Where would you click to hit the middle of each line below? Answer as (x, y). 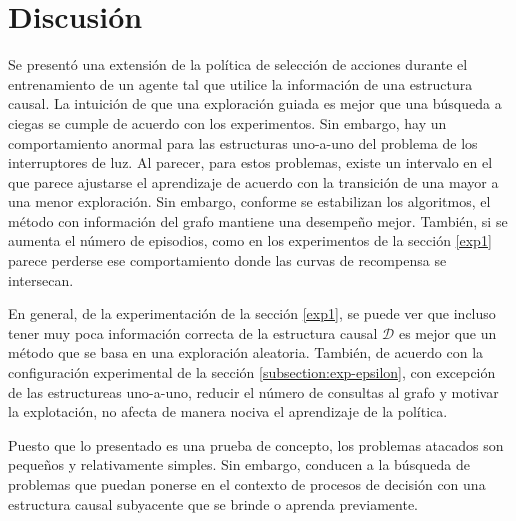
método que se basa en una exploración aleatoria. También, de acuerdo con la (246, 352)
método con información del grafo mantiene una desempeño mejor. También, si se (258, 220)
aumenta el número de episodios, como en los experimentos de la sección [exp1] (250, 240)
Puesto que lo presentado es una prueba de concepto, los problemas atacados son (256, 444)
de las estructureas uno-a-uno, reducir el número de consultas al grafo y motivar (253, 391)
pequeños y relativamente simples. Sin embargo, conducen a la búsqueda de (239, 464)
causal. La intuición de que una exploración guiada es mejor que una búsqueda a (255, 103)
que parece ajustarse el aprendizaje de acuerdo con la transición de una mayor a (253, 181)
